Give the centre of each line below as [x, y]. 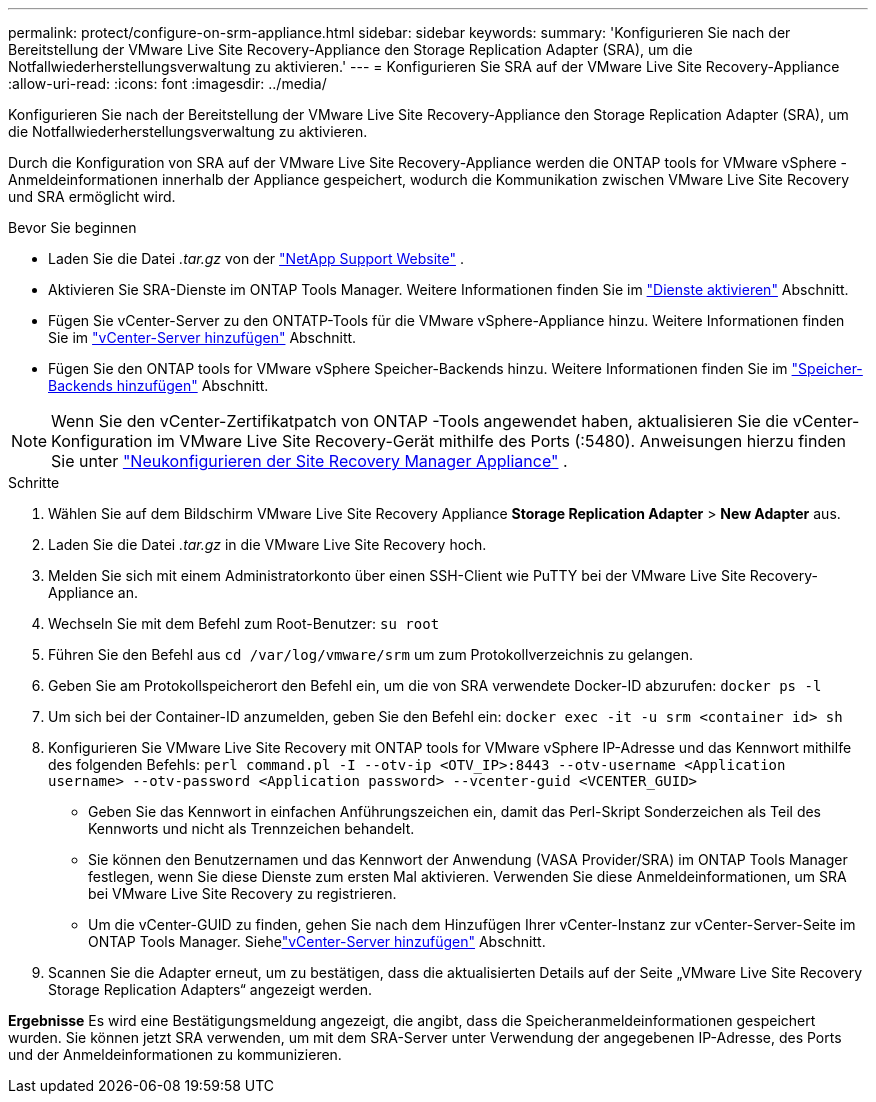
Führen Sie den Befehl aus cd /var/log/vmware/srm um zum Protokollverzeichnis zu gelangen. [371, 654]
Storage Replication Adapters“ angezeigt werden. [210, 989]
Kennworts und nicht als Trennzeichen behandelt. [251, 828]
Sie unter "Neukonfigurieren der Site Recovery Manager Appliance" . [309, 461]
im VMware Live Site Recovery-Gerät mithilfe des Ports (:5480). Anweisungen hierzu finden [501, 441]
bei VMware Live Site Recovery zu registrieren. [242, 893]
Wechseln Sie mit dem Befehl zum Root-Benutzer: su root [244, 623]
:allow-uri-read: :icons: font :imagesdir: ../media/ [167, 83]
